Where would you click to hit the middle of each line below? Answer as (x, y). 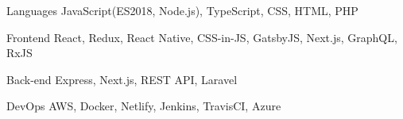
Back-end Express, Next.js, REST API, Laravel (122, 79)
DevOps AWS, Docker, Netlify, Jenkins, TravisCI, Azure (144, 106)
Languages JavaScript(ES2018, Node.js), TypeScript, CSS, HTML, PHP (182, 10)
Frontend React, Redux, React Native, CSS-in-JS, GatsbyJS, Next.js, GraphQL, (202, 37)
